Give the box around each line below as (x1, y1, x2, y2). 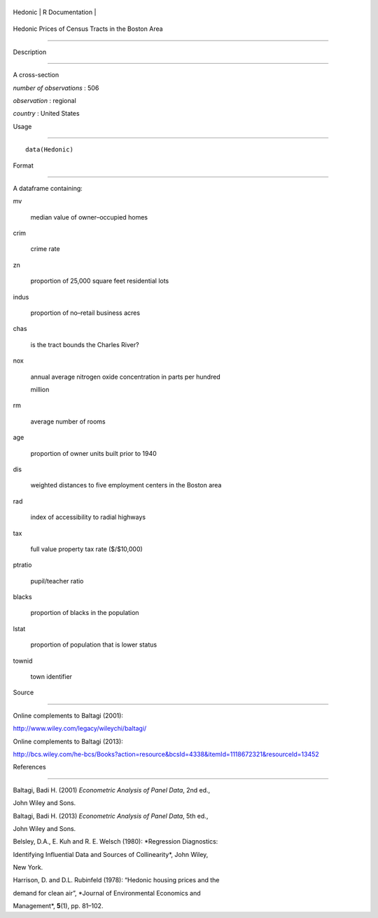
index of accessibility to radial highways (30, 513, 146, 522)
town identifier (30, 673, 73, 681)
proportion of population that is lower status (30, 640, 157, 649)
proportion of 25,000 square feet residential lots (30, 277, 169, 285)
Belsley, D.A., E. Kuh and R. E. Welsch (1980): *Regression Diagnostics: (13, 837, 218, 846)
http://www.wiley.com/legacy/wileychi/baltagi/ (13, 724, 147, 733)
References (13, 763, 46, 771)
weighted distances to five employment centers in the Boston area (30, 481, 222, 490)
